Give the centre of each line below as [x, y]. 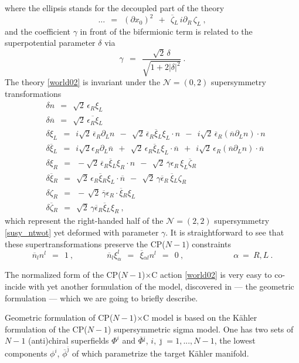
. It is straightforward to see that [225, 232]
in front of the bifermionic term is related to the [166, 31]
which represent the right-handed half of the [84, 221]
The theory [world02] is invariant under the [83, 82]
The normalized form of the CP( [63, 275]
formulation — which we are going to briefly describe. [101, 298]
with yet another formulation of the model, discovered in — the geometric [161, 286]
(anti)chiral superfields [69, 340]
